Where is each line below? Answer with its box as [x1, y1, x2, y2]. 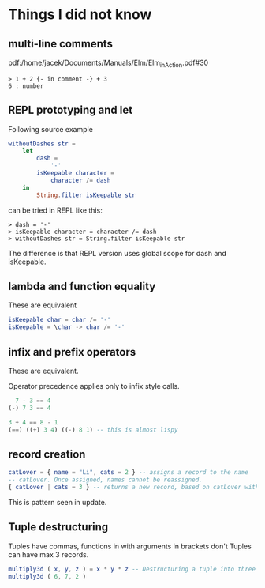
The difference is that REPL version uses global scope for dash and [8, 248, 227, 258]
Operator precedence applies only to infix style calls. [8, 381, 180, 390]
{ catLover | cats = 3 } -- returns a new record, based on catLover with [8, 484, 259, 492]
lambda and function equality [8, 280, 156, 293]
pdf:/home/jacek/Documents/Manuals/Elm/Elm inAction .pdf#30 [8, 58, 209, 69]
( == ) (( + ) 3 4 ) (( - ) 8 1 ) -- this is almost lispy [8, 425, 178, 434]
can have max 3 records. [8, 549, 89, 559]
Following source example [8, 124, 93, 134]
